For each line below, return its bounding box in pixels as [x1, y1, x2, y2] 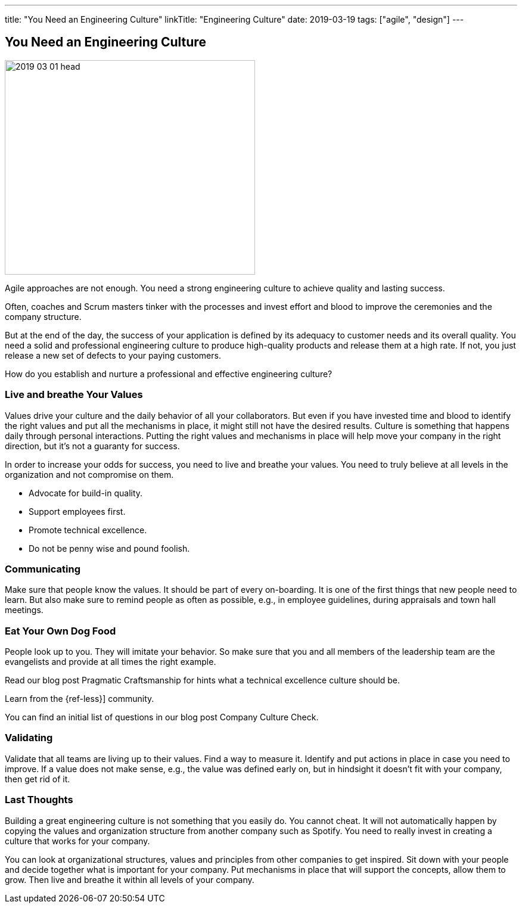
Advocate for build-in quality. [29, 487, 143, 498]
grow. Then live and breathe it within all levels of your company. [5, 874, 254, 885]
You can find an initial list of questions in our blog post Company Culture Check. [5, 712, 319, 723]
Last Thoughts [5, 794, 73, 806]
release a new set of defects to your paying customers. [5, 350, 221, 360]
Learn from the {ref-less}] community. [5, 694, 154, 704]
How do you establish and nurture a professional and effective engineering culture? [5, 368, 333, 379]
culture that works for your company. [5, 835, 150, 846]
